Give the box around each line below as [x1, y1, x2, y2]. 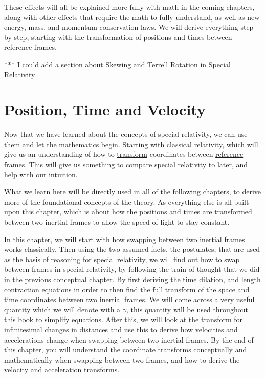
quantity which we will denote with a [4, 304, 121, 314]
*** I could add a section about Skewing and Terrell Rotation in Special [4, 58, 231, 69]
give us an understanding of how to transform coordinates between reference [4, 149, 244, 160]
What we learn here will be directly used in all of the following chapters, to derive [4, 186, 261, 197]
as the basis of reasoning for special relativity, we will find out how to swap [4, 253, 240, 264]
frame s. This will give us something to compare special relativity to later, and [4, 159, 248, 170]
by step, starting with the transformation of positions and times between [4, 31, 232, 42]
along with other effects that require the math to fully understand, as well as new [4, 11, 260, 22]
